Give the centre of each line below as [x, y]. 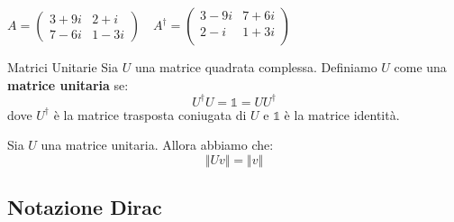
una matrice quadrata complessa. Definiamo [256, 67]
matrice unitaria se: [68, 84]
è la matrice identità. [342, 114]
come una [420, 67]
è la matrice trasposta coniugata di [150, 114]
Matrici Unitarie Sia [63, 67]
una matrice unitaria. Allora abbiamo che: [157, 145]
